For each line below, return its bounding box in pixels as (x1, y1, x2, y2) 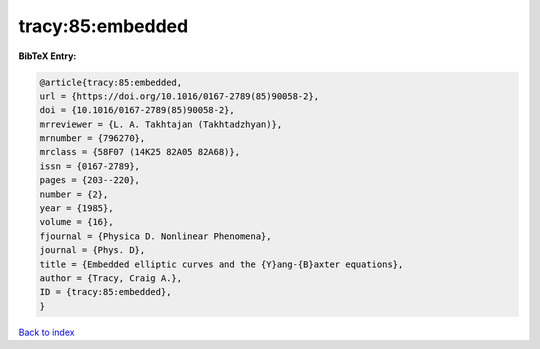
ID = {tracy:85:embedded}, (39, 286, 172, 298)
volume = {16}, (39, 216, 114, 228)
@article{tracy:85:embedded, (39, 76, 183, 88)
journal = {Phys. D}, (39, 245, 146, 256)
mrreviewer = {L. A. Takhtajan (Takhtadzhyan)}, (39, 118, 283, 130)
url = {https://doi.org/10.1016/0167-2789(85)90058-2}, (39, 90, 320, 102)
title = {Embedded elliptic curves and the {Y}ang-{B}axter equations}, (39, 258, 404, 270)
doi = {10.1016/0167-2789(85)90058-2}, (39, 105, 235, 116)
